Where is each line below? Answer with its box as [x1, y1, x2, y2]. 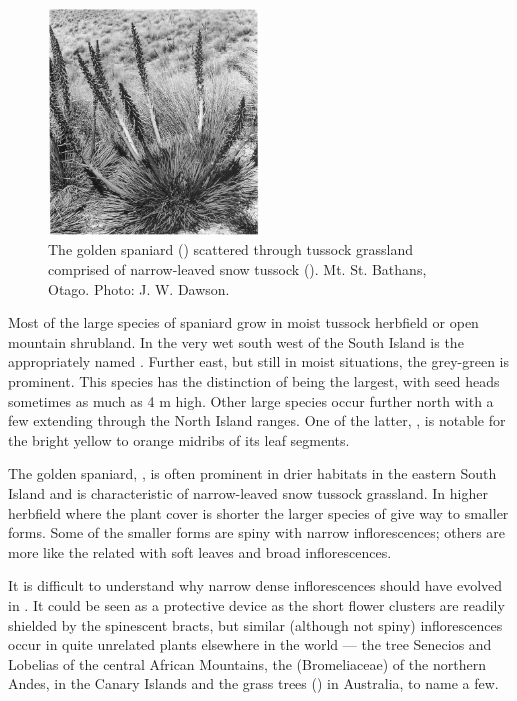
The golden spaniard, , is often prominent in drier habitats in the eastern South [8, 463, 497, 484]
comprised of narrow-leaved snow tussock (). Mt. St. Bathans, [48, 259, 427, 279]
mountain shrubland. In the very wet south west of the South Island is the [8, 331, 464, 352]
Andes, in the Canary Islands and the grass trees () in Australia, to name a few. [8, 673, 499, 694]
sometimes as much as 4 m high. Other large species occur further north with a [8, 390, 494, 411]
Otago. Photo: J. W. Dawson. [48, 278, 230, 299]
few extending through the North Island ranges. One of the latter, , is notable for [8, 410, 506, 431]
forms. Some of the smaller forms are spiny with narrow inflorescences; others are [8, 522, 506, 543]
